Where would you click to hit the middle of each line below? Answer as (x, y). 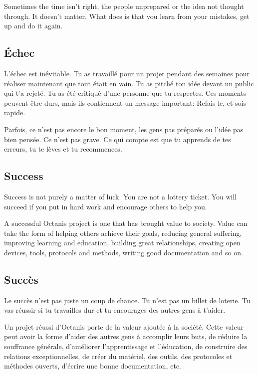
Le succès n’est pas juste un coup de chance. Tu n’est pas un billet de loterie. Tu (127, 300)
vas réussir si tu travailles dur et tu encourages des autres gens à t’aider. (115, 310)
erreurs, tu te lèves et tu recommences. (63, 149)
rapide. (15, 112)
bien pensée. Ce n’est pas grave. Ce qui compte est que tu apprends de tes (118, 139)
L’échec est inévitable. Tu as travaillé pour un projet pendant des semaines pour (127, 73)
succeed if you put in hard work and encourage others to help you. (106, 206)
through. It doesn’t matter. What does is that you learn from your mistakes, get (127, 16)
